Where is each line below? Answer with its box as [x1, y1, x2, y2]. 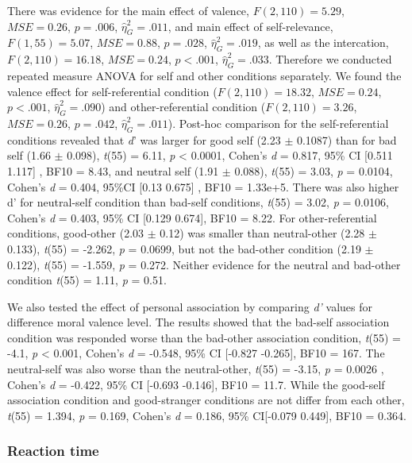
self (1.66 [7, 147, 51, 164]
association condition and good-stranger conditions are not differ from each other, [7, 392, 405, 408]
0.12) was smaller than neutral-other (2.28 [160, 225, 365, 241]
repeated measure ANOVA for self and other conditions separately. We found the [7, 67, 402, 83]
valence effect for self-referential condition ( [7, 83, 218, 99]
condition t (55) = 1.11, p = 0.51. [7, 272, 167, 288]
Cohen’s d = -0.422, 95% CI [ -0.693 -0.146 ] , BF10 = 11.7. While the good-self [7, 376, 385, 392]
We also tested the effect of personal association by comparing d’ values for [7, 298, 372, 314]
